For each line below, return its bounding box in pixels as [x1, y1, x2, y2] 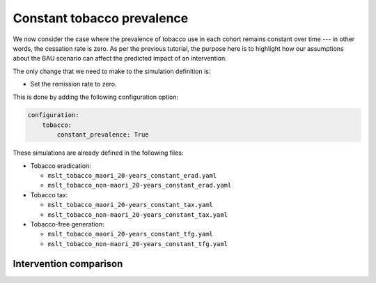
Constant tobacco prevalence [13, 10, 189, 26]
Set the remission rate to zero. [30, 80, 117, 89]
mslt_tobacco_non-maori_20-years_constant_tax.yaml [47, 211, 228, 219]
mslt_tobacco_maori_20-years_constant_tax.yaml [47, 201, 214, 209]
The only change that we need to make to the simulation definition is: [13, 67, 211, 75]
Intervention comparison [13, 258, 123, 270]
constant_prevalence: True [56, 131, 149, 139]
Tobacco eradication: [30, 161, 92, 170]
